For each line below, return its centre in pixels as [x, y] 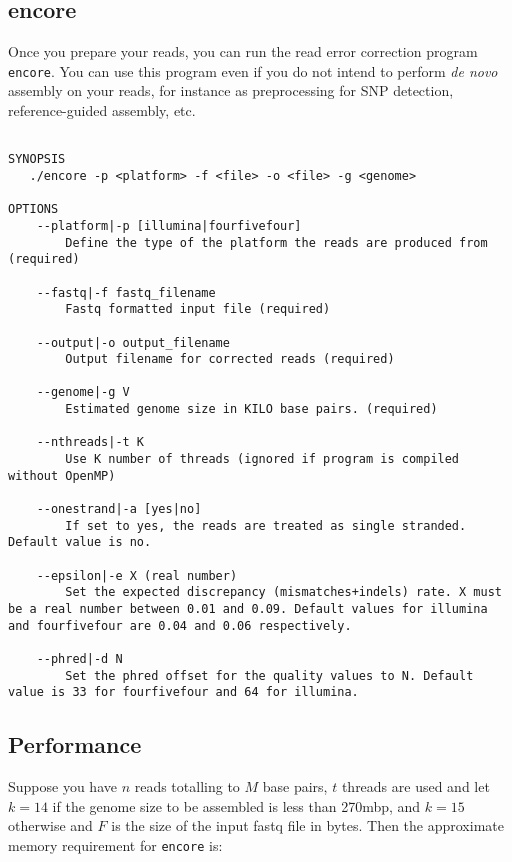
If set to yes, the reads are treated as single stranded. [266, 525]
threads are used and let [415, 786]
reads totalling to [187, 786]
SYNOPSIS [37, 159]
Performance [75, 744]
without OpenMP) [62, 475]
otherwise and [50, 825]
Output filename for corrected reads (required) [230, 359]
